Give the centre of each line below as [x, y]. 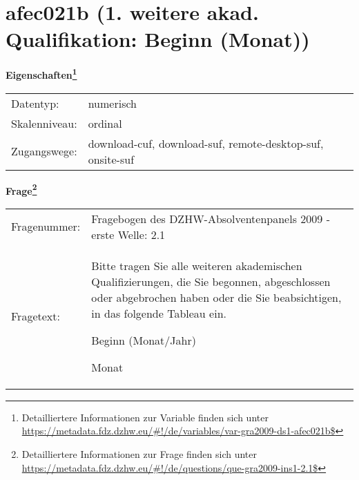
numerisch [112, 103]
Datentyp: [35, 103]
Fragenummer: [46, 227]
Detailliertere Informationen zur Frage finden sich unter [139, 454]
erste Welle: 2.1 [128, 234]
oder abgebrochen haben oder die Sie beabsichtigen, [216, 297]
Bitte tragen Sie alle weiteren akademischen [197, 265]
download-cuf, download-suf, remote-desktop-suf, [206, 143]
